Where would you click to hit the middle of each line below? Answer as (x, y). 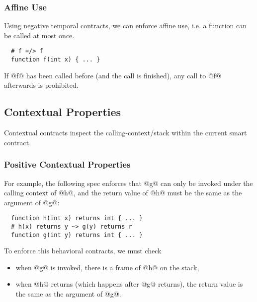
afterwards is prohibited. (41, 85)
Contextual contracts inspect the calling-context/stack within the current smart (126, 133)
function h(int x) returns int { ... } (77, 218)
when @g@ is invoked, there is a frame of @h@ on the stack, (107, 267)
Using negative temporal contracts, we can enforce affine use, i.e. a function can (125, 26)
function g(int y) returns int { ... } (77, 235)
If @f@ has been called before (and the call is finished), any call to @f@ (113, 75)
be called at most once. (39, 35)
